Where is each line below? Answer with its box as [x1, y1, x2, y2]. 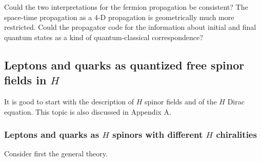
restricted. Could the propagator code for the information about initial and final [4, 22, 256, 32]
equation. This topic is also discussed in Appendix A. [4, 106, 171, 117]
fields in [4, 72, 47, 88]
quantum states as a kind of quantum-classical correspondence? [4, 31, 203, 42]
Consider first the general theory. [4, 148, 108, 159]
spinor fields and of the [145, 96, 217, 106]
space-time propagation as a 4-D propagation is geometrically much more [4, 11, 234, 22]
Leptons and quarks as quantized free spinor [4, 57, 245, 73]
